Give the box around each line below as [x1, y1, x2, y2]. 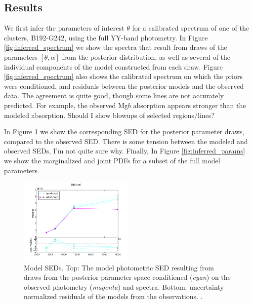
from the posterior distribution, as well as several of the [62, 51, 231, 62]
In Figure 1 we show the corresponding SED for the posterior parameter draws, [4, 126, 245, 137]
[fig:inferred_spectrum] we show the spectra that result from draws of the [4, 42, 227, 52]
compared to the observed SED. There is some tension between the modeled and [4, 136, 248, 146]
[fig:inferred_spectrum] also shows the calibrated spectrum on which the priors [4, 71, 243, 81]
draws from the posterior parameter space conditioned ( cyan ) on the [24, 272, 231, 282]
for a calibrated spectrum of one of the [132, 23, 250, 33]
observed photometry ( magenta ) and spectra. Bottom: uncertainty [24, 281, 224, 292]
